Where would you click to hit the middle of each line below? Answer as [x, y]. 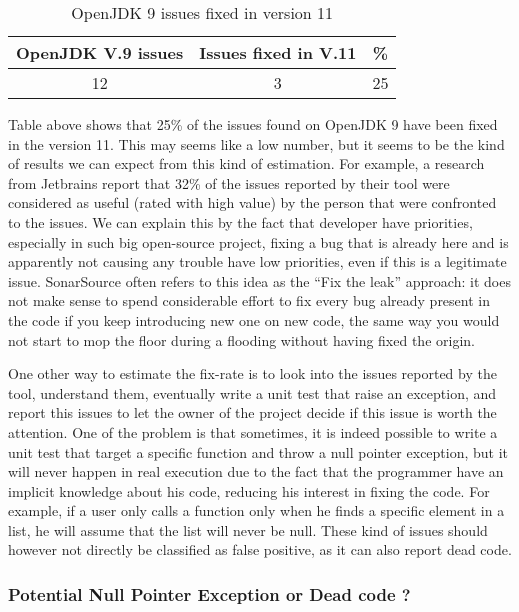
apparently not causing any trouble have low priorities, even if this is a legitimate [257, 261]
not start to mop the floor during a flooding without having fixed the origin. [241, 339]
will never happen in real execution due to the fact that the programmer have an [256, 471]
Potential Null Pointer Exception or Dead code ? [209, 593]
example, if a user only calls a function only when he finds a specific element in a [256, 510]
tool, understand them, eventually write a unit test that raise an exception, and [252, 392]
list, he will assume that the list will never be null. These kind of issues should [248, 529]
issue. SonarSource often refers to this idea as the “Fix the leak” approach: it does [259, 280]
